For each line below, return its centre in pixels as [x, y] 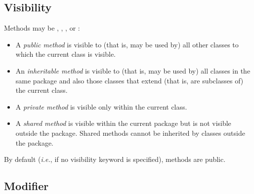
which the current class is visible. [65, 54]
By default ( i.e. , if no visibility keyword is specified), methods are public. [115, 159]
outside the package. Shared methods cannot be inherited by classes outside [130, 133]
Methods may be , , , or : [42, 28]
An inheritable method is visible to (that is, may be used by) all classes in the [133, 70]
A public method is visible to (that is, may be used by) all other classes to [127, 44]
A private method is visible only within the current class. [101, 106]
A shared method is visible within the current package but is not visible [123, 123]
